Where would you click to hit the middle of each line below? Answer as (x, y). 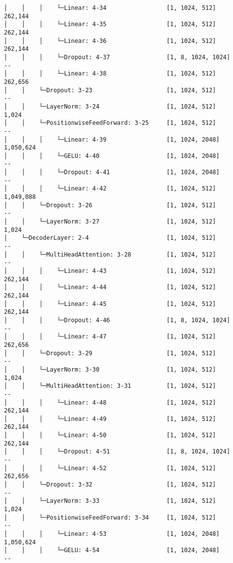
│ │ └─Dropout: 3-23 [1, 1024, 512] (110, 90)
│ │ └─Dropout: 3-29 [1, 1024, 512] (110, 353)
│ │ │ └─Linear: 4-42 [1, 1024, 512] (110, 189)
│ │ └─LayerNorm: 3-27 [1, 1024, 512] (110, 222)
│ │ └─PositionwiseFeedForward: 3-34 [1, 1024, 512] (110, 517)
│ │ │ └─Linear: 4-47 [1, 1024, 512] (110, 337)
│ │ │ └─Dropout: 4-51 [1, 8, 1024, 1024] (117, 452)
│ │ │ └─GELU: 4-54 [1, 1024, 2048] (112, 550)
